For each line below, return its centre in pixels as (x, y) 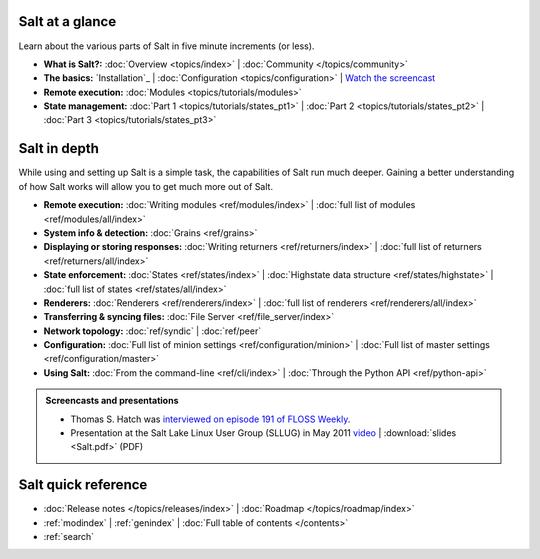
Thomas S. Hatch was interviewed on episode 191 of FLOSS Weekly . (210, 419)
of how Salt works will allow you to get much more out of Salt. (146, 186)
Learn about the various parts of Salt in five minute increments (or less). (166, 46)
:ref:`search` (69, 537)
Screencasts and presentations (112, 401)
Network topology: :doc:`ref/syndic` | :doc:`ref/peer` (152, 331)
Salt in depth (59, 148)
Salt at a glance (67, 21)
